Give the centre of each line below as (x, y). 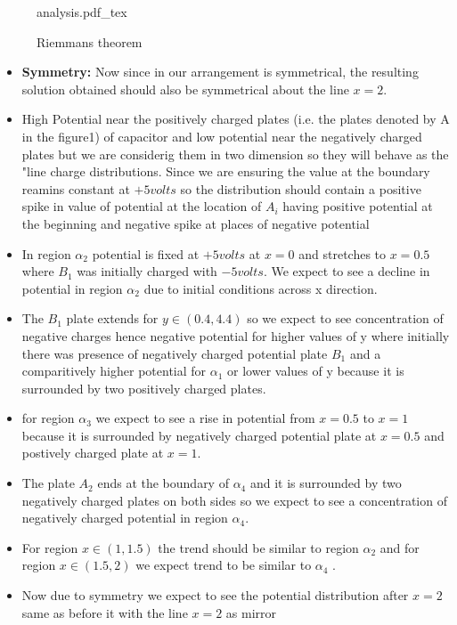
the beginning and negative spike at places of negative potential (196, 223)
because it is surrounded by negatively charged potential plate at (199, 435)
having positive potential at (358, 206)
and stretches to (343, 253)
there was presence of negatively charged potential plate (175, 353)
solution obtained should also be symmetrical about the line (185, 89)
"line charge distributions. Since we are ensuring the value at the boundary (226, 171)
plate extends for (112, 318)
